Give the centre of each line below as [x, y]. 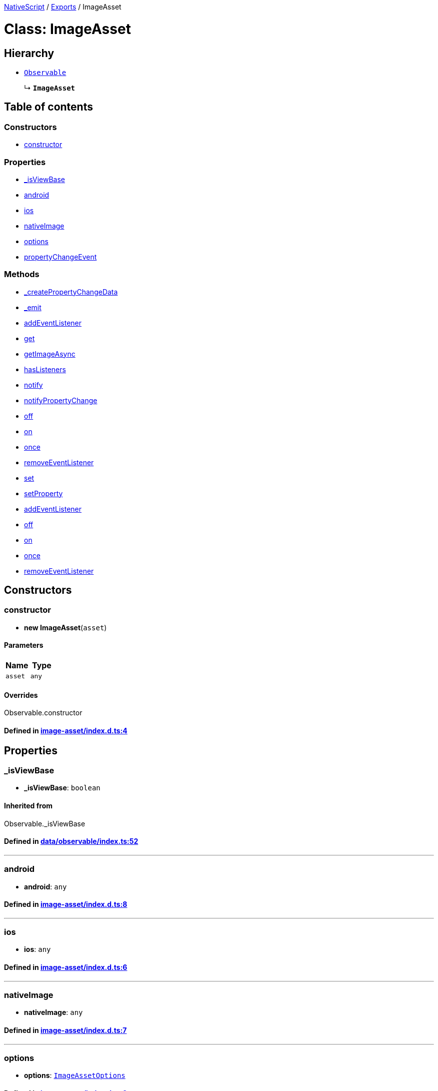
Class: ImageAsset [67, 29]
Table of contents [48, 107]
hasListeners [45, 369]
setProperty [43, 493]
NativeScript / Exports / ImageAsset [63, 7]
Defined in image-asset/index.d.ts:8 [66, 904]
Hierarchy [29, 53]
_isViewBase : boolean [62, 788]
